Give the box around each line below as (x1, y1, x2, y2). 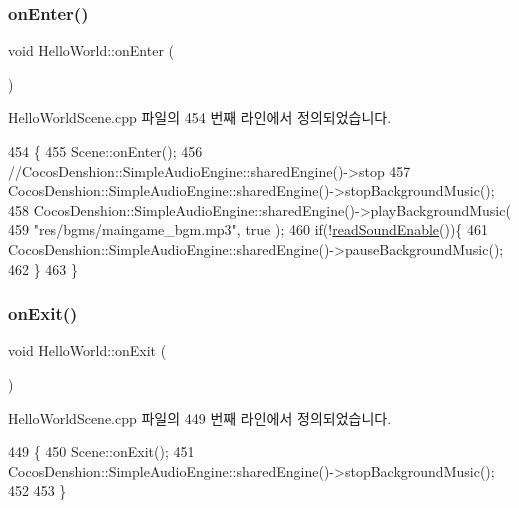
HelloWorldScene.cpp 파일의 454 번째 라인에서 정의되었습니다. (8, 107, 392, 128)
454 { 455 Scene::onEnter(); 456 (8, 141, 203, 161)
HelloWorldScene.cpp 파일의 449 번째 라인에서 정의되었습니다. (8, 407, 392, 428)
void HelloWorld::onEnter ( (8, 40, 174, 61)
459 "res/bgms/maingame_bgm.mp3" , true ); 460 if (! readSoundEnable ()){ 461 (8, 219, 489, 240)
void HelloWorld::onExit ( (8, 340, 167, 361)
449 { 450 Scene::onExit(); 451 (8, 441, 195, 462)
